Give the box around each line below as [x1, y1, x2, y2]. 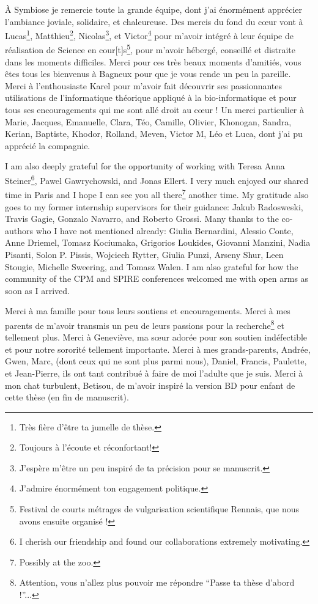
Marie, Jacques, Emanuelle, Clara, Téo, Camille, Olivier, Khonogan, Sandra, [5, 115, 292, 128]
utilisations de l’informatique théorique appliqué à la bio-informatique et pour [5, 91, 297, 104]
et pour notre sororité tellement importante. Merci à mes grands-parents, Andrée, [5, 342, 311, 355]
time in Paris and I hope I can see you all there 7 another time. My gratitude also [5, 186, 309, 201]
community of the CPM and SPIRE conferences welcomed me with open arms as [5, 272, 309, 285]
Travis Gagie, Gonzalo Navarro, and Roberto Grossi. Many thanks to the [5, 212, 279, 225]
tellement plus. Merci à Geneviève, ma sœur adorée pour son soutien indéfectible [5, 331, 308, 344]
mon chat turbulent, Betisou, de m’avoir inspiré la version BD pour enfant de [5, 378, 295, 391]
